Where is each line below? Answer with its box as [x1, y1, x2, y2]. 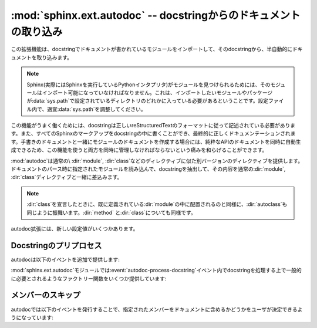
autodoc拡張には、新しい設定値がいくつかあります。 [11, 225, 139, 232]
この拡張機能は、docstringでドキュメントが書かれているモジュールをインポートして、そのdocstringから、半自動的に [11, 46, 293, 53]
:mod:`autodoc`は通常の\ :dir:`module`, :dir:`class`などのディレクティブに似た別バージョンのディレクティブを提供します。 [11, 157, 303, 164]
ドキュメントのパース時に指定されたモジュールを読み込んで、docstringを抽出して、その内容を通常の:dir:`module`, [11, 165, 286, 173]
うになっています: [11, 314, 54, 321]
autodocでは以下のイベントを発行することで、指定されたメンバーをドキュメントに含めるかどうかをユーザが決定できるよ [11, 306, 303, 313]
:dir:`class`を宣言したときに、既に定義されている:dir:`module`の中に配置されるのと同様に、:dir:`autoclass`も [26, 201, 288, 208]
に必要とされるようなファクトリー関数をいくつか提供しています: [11, 275, 167, 282]
